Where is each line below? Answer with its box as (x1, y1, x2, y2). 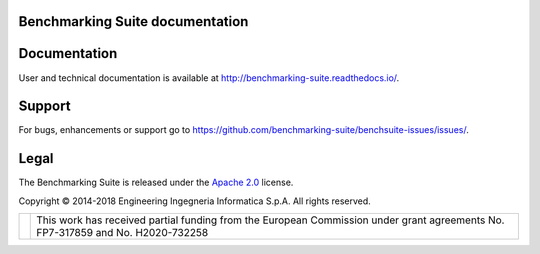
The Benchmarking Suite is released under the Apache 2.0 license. (18, 176, 294, 189)
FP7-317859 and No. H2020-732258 (36, 226, 209, 240)
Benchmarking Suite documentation (18, 13, 249, 30)
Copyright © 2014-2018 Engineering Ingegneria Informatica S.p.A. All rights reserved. (18, 195, 372, 207)
